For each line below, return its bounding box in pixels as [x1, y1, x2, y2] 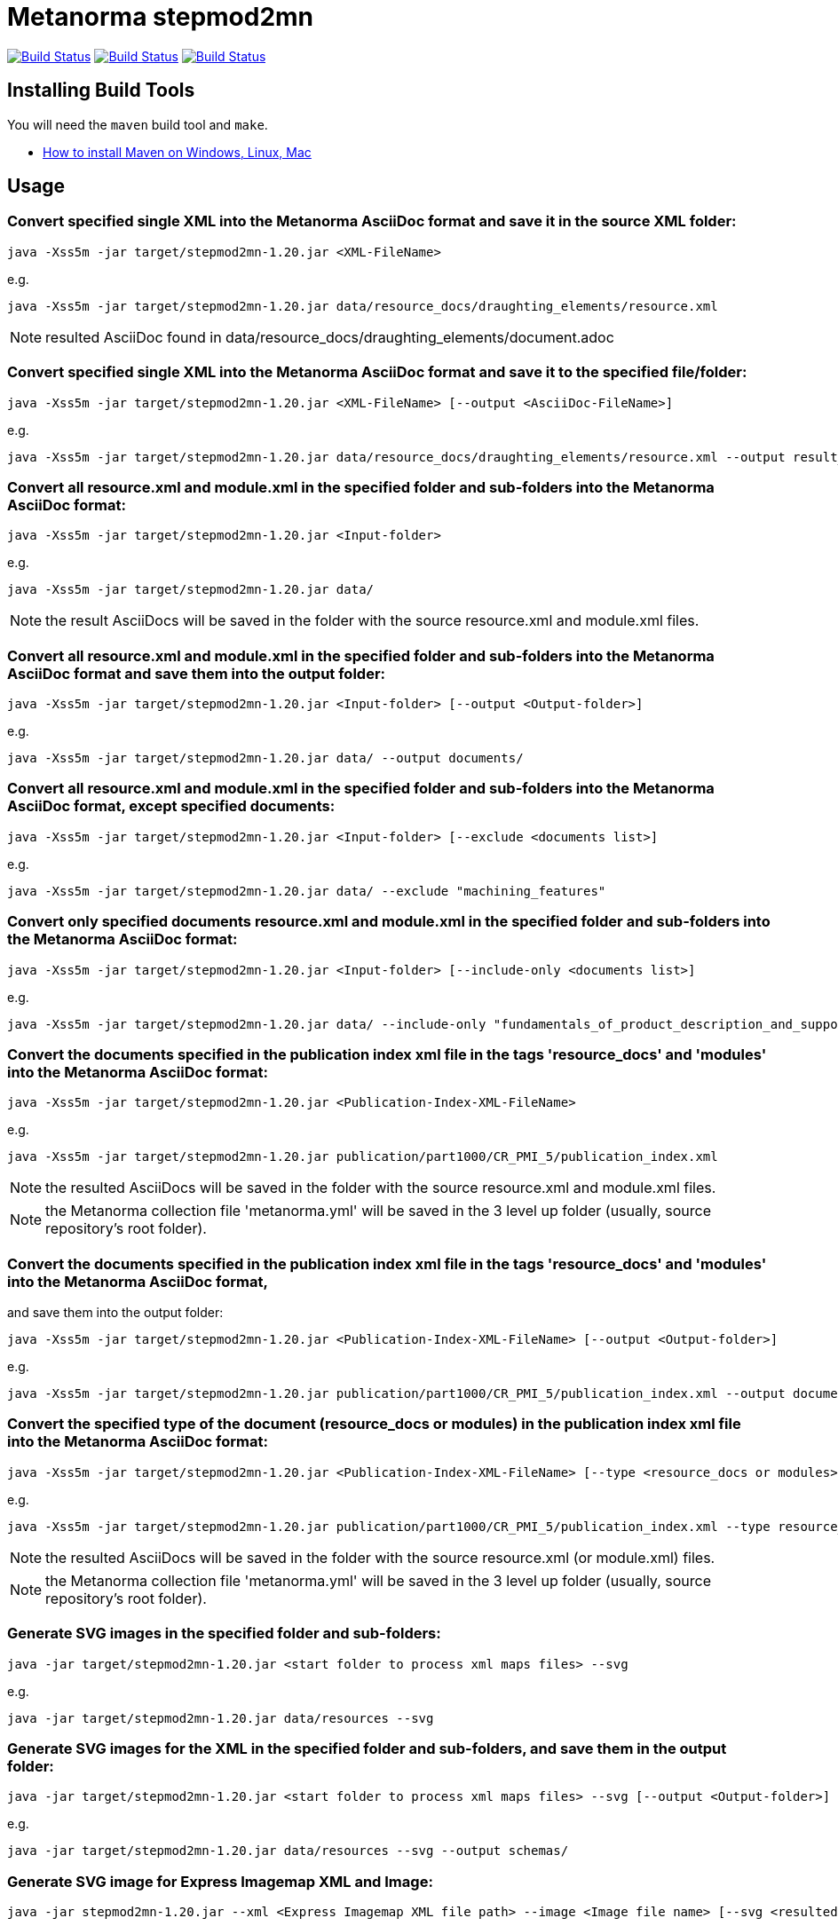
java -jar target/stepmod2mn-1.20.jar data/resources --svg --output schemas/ [7, 1843, 569, 1859]
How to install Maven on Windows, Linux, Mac [43, 144, 312, 160]
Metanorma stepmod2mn [7, 2, 314, 32]
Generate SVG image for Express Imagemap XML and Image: [7, 1872, 433, 1890]
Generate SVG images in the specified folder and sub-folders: [7, 1624, 441, 1643]
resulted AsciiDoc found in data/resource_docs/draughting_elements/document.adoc [45, 328, 614, 346]
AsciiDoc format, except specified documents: [7, 797, 336, 816]
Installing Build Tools [7, 79, 195, 102]
